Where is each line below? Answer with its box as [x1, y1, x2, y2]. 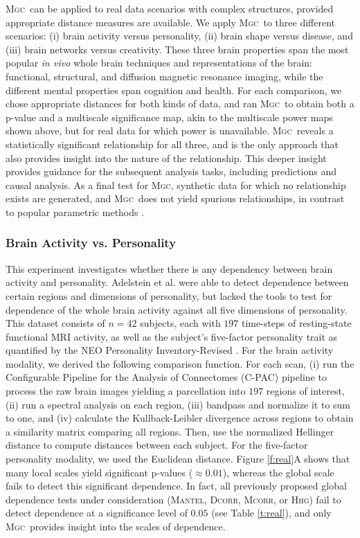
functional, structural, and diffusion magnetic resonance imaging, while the [6, 69, 323, 83]
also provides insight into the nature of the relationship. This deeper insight [6, 150, 327, 165]
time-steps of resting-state [242, 316, 352, 330]
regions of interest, [266, 384, 345, 398]
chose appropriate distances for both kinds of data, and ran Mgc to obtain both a [6, 96, 354, 111]
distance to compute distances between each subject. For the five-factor [6, 438, 308, 452]
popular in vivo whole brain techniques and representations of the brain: [6, 55, 312, 70]
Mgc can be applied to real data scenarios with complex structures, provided [6, 1, 334, 15]
